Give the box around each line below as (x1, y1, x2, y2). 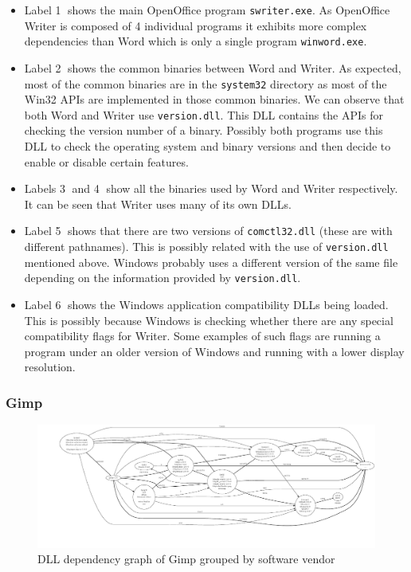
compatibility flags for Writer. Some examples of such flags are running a (24, 327, 381, 344)
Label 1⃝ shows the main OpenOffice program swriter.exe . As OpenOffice (24, 2, 390, 18)
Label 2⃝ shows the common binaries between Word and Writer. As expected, (24, 59, 401, 76)
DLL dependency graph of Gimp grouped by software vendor (37, 550, 335, 567)
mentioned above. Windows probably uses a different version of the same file (24, 253, 398, 270)
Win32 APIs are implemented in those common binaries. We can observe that (24, 91, 405, 108)
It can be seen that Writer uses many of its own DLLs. (24, 195, 292, 212)
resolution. (24, 358, 76, 375)
